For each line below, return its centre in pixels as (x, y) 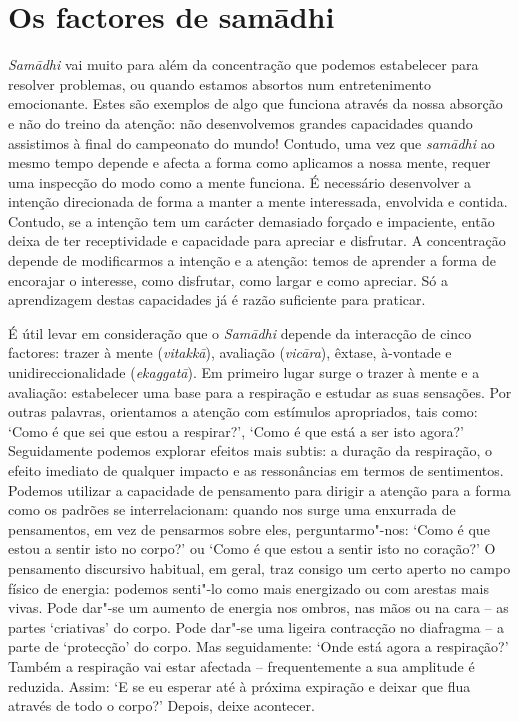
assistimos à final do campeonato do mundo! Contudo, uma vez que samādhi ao (251, 142)
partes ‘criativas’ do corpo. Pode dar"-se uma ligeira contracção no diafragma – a (256, 626)
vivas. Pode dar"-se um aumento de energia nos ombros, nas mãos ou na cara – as (258, 607)
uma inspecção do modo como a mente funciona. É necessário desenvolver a (239, 181)
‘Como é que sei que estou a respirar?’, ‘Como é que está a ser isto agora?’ (236, 430)
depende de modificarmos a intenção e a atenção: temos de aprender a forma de (252, 260)
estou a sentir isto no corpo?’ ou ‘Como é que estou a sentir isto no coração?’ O (252, 548)
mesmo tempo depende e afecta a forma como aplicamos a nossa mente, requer (249, 162)
